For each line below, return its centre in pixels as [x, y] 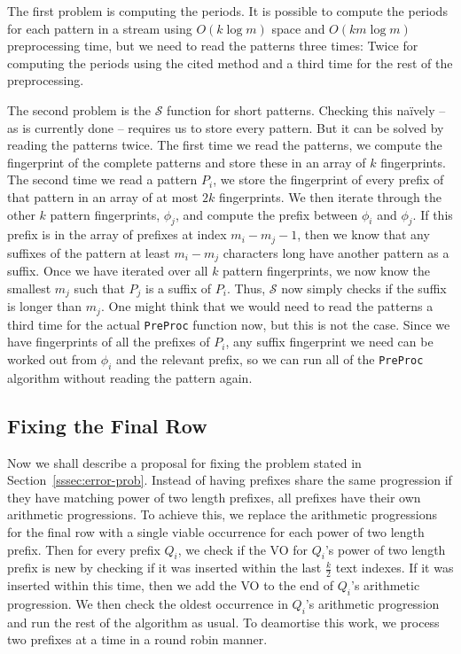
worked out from [52, 358]
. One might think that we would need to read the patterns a [267, 306]
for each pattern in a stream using [100, 28]
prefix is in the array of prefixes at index [117, 234]
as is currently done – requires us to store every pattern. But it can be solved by [226, 127]
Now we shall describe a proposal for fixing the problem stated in [184, 462]
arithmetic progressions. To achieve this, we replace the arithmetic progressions [222, 514]
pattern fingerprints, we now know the [327, 271]
